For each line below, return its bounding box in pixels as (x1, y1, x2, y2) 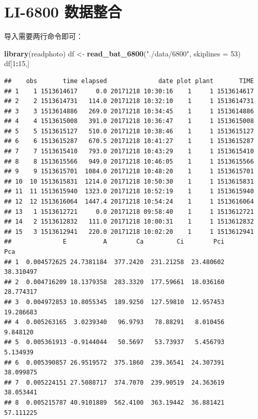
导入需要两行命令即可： (4, 31, 83, 42)
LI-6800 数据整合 (4, 1, 122, 22)
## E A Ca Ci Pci (4, 238, 225, 246)
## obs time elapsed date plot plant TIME (4, 77, 254, 85)
